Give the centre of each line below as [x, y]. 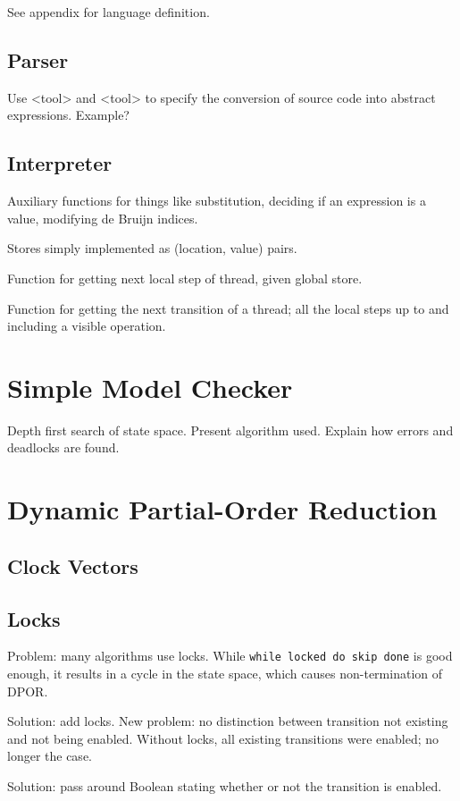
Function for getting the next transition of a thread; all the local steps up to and [228, 308]
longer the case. [50, 756]
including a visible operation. [87, 326]
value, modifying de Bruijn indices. [103, 218]
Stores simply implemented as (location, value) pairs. [152, 248]
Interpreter [60, 163]
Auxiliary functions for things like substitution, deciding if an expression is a [217, 201]
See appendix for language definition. [109, 12]
